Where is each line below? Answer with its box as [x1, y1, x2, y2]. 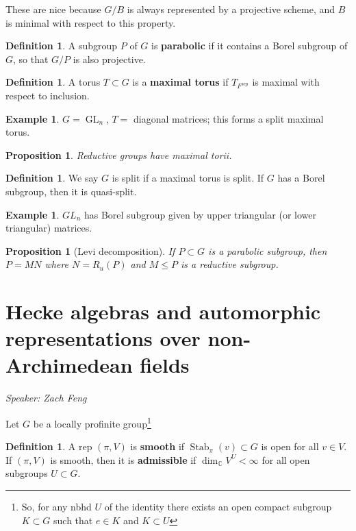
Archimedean [5, 351, 133, 379]
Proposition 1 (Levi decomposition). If [5, 243, 175, 258]
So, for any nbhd [21, 499, 92, 514]
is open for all [261, 439, 319, 454]
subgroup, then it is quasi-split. [5, 184, 137, 198]
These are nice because [5, 2, 101, 16]
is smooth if [130, 439, 185, 454]
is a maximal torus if [132, 75, 229, 89]
